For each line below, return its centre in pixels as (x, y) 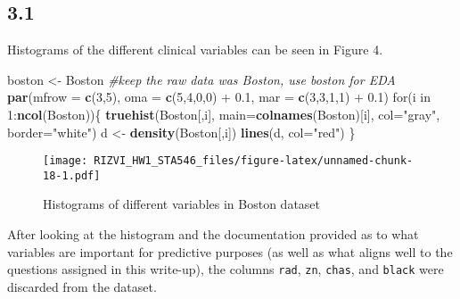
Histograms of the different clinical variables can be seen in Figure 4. (195, 50)
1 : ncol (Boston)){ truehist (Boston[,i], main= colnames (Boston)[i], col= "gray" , (224, 114)
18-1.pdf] (72, 175)
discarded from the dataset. (82, 286)
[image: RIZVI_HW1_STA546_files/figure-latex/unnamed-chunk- (228, 161)
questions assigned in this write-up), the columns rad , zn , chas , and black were (226, 269)
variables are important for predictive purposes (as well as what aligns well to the (230, 251)
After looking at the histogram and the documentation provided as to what (213, 234)
